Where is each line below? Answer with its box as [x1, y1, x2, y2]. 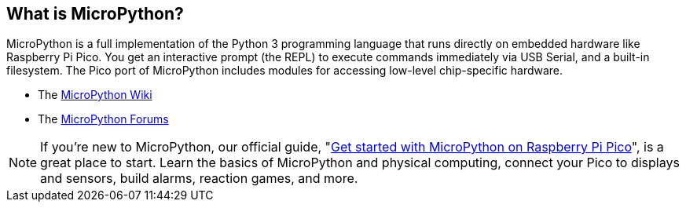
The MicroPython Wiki [38, 88, 152, 102]
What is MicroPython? [6, 4, 184, 24]
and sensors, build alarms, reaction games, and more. [40, 170, 358, 187]
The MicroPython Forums [38, 112, 169, 126]
